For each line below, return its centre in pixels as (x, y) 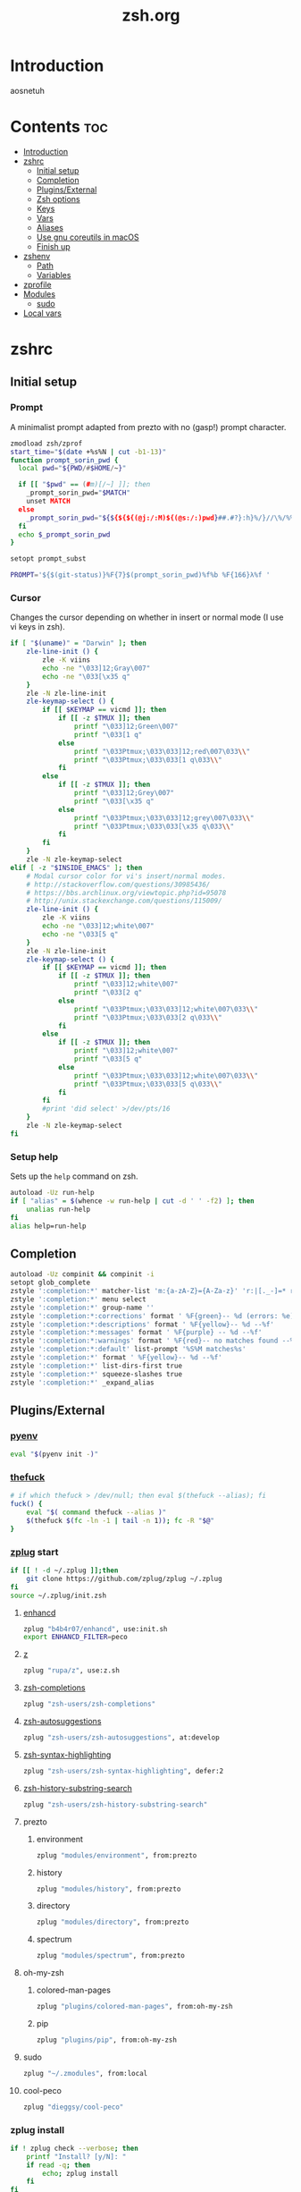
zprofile (37, 284)
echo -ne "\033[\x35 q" (86, 676)
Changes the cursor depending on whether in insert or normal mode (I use (147, 617)
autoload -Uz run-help (52, 1193)
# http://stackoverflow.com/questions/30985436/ (118, 884)
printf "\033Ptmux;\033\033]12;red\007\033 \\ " (162, 751)
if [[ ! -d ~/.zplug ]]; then (64, 1570)
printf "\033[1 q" (108, 734)
